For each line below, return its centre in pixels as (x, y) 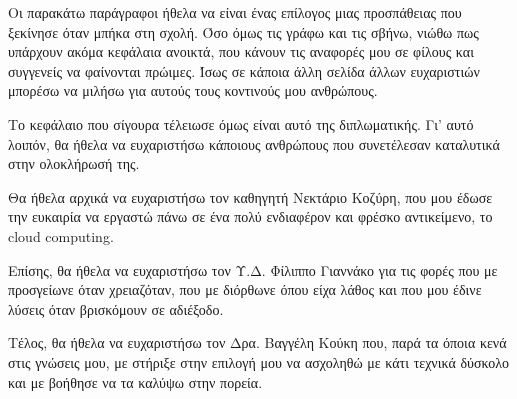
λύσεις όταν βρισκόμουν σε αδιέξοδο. (116, 308)
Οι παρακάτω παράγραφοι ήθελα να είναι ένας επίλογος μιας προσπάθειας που (235, 12)
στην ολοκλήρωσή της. (74, 163)
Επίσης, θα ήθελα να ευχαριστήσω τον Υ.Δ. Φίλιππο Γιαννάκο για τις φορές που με (253, 269)
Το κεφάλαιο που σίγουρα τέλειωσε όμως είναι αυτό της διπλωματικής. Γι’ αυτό (241, 123)
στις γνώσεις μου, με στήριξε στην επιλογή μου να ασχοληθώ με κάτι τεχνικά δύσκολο (259, 361)
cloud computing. (61, 235)
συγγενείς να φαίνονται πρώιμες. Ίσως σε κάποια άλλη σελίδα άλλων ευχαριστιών (244, 70)
